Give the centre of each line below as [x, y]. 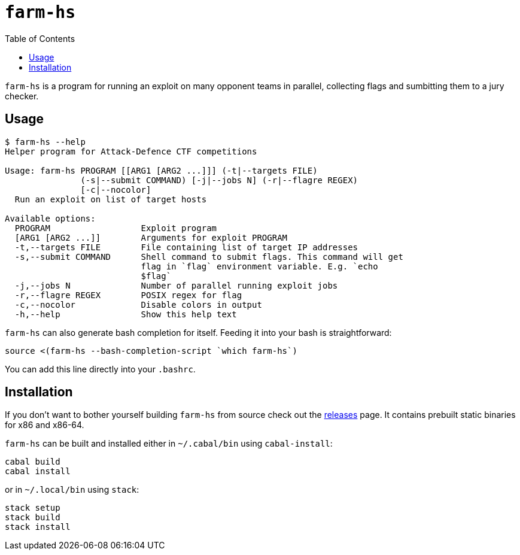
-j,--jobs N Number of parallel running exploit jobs [176, 285]
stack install [38, 527]
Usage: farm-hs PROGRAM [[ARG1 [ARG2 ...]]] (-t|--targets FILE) [161, 170]
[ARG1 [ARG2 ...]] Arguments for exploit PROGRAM [151, 237]
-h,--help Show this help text [126, 314]
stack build [33, 518]
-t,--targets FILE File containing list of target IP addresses [186, 247]
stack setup [33, 508]
